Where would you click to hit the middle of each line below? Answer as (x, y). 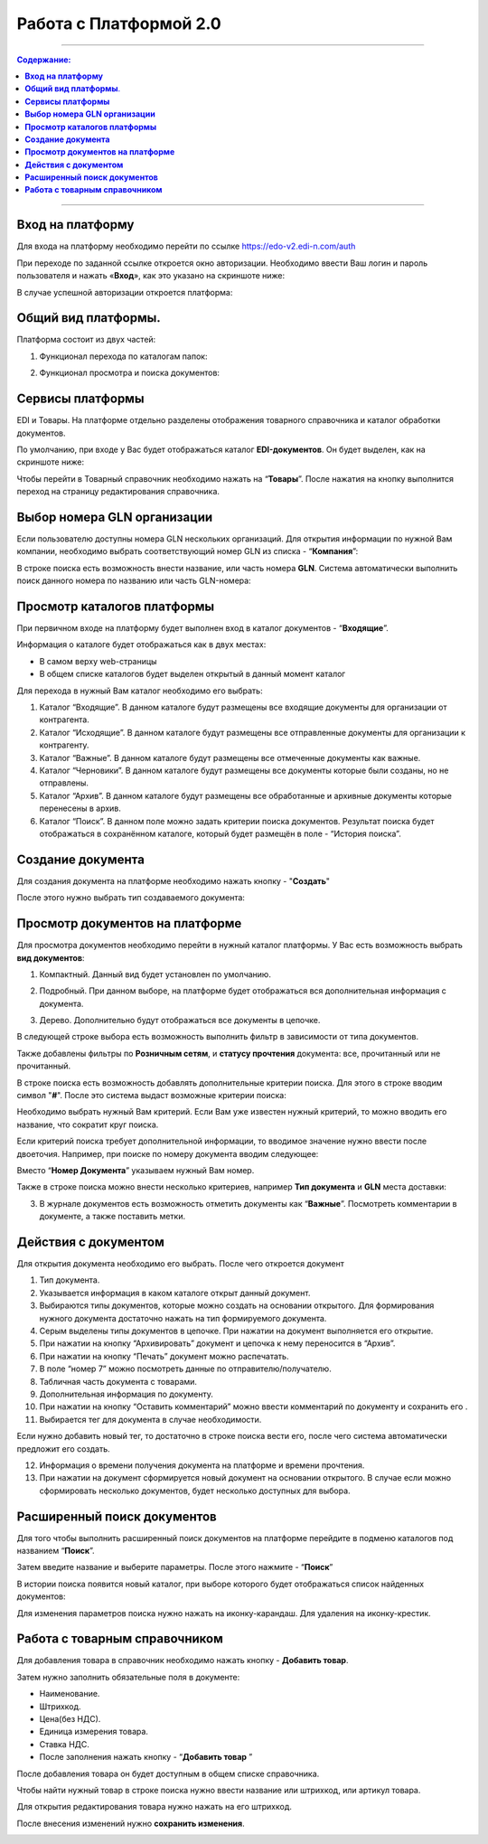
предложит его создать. (63, 1449)
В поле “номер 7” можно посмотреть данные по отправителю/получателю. (185, 1369)
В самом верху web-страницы (98, 661)
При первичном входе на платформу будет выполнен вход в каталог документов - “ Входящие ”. (202, 628)
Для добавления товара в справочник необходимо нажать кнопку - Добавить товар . (183, 1661)
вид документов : (51, 957)
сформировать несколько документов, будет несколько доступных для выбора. (195, 1491)
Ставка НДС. (65, 1744)
